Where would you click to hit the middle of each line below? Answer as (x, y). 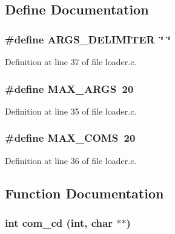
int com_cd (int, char (59, 222)
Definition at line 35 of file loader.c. (71, 111)
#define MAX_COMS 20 (70, 138)
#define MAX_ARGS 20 (69, 88)
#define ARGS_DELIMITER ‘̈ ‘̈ (88, 39)
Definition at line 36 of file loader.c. (71, 160)
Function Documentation (84, 193)
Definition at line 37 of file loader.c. (71, 62)
